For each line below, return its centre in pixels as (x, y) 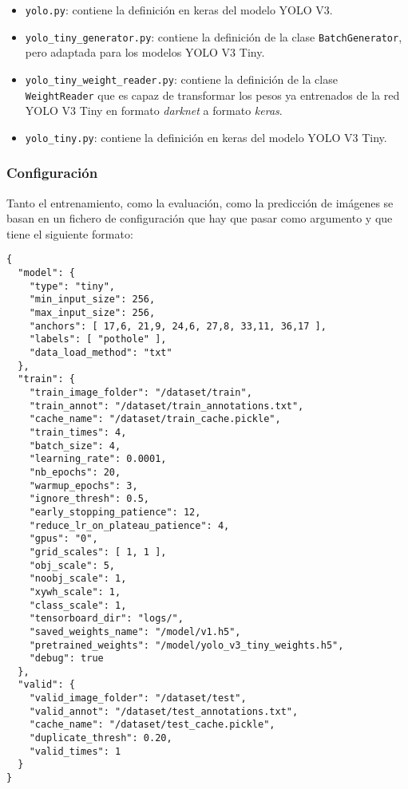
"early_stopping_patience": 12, (115, 512)
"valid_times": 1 (75, 751)
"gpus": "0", (63, 539)
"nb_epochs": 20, (75, 472)
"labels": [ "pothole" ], (98, 339)
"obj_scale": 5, (72, 565)
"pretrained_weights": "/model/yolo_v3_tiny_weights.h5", (186, 645)
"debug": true (66, 659)
